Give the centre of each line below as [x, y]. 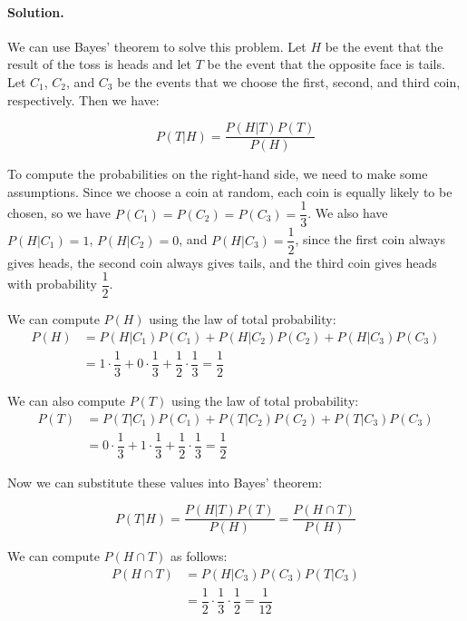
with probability [52, 284]
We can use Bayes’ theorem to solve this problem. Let [157, 46]
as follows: [199, 556]
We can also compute [66, 400]
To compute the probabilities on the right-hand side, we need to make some [218, 174]
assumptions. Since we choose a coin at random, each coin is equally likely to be [230, 191]
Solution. [36, 11]
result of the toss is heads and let [100, 64]
